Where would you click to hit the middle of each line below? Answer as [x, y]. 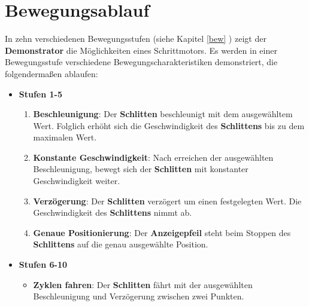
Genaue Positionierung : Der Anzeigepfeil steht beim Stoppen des [162, 232]
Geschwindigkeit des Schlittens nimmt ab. [113, 212]
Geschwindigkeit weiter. [77, 181]
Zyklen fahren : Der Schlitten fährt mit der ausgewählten [143, 284]
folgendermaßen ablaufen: [51, 73]
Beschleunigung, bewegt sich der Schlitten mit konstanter [141, 169]
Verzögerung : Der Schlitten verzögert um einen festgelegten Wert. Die [167, 201]
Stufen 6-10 [43, 264]
